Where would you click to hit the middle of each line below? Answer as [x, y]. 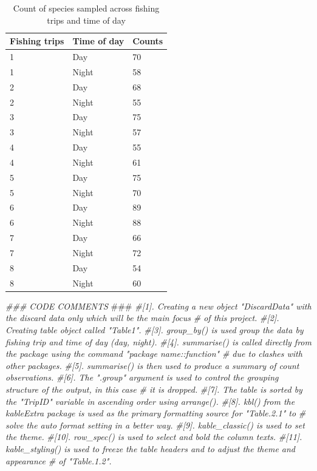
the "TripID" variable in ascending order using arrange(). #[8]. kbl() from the [150, 401]
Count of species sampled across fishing [86, 8]
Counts [148, 41]
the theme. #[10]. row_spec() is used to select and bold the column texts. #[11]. [154, 437]
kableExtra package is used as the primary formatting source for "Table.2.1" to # [156, 413]
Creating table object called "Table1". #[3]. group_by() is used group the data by [155, 329]
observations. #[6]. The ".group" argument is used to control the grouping [142, 377]
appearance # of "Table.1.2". [59, 460]
